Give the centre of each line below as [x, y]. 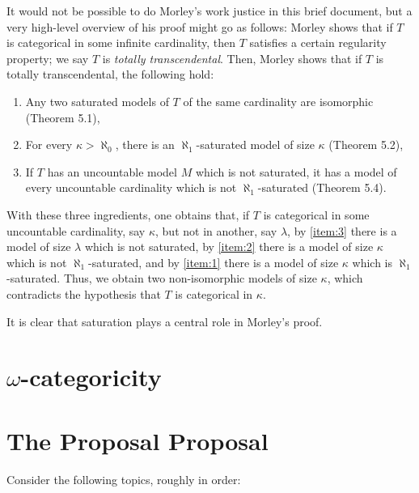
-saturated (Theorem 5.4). [322, 187]
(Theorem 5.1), [63, 117]
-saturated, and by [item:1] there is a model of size [214, 262]
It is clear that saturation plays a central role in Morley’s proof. [165, 321]
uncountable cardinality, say [76, 230]
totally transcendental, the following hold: [110, 74]
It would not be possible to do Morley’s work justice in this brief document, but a [209, 11]
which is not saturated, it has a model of [296, 171]
